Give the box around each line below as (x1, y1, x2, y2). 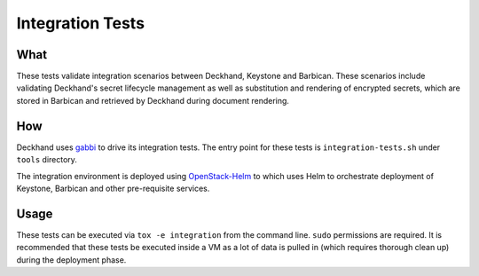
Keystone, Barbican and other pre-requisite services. (16, 183, 210, 193)
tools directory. (16, 154, 77, 165)
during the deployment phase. (16, 254, 127, 265)
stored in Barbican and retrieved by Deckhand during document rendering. (16, 95, 290, 106)
